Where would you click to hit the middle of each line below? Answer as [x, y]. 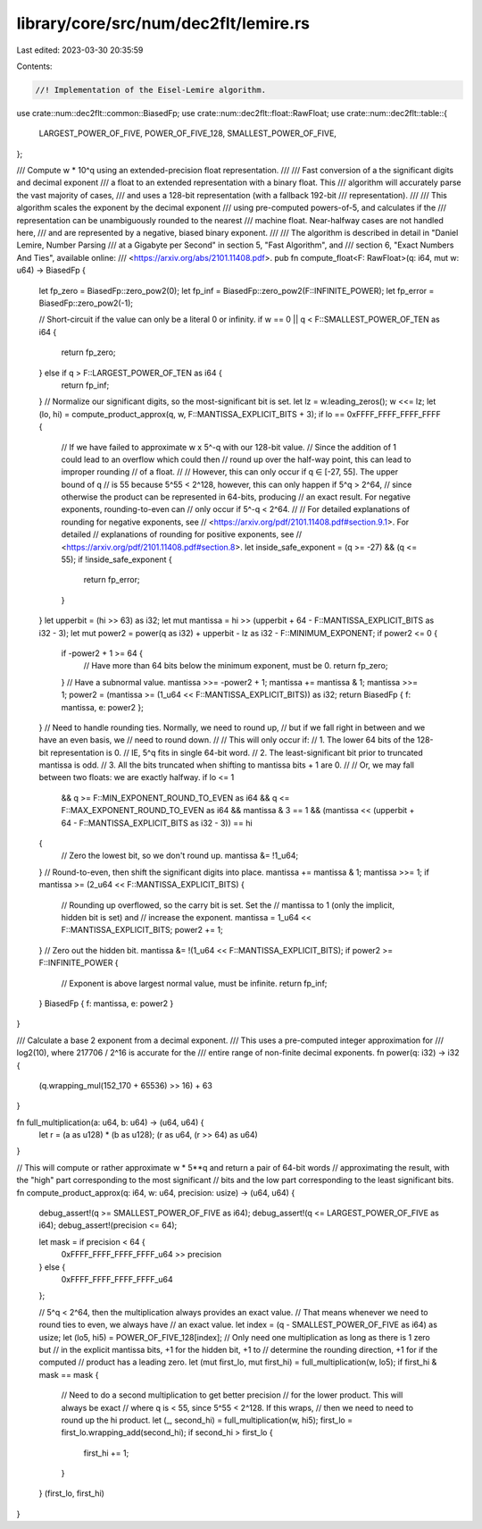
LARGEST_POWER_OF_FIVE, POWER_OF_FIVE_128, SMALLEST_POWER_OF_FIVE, [187, 133]
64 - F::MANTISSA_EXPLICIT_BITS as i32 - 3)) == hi [157, 823]
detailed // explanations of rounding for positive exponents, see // [182, 534]
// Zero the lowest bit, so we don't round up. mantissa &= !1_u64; [180, 856]
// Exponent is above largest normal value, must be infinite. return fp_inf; [194, 983]
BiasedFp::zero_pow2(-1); [86, 303]
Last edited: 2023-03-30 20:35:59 [80, 50]
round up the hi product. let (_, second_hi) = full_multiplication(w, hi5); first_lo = [207, 1420]
